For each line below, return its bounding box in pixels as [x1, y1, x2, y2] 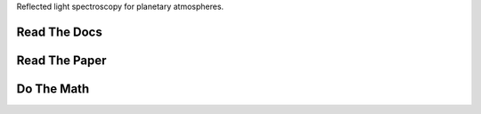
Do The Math [16, 81, 90, 96]
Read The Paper [16, 53, 107, 68]
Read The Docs [16, 24, 102, 39]
